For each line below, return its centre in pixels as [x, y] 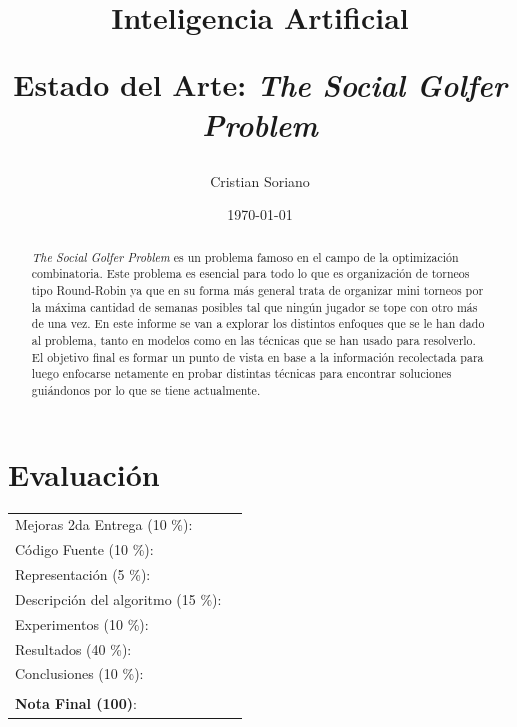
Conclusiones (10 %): [79, 673]
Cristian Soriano [260, 180]
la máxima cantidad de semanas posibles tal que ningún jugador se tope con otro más [254, 306]
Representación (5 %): [83, 574]
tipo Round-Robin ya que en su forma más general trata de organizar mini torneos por [257, 290]
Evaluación [84, 473]
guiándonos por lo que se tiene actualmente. [146, 389]
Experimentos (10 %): [82, 623]
